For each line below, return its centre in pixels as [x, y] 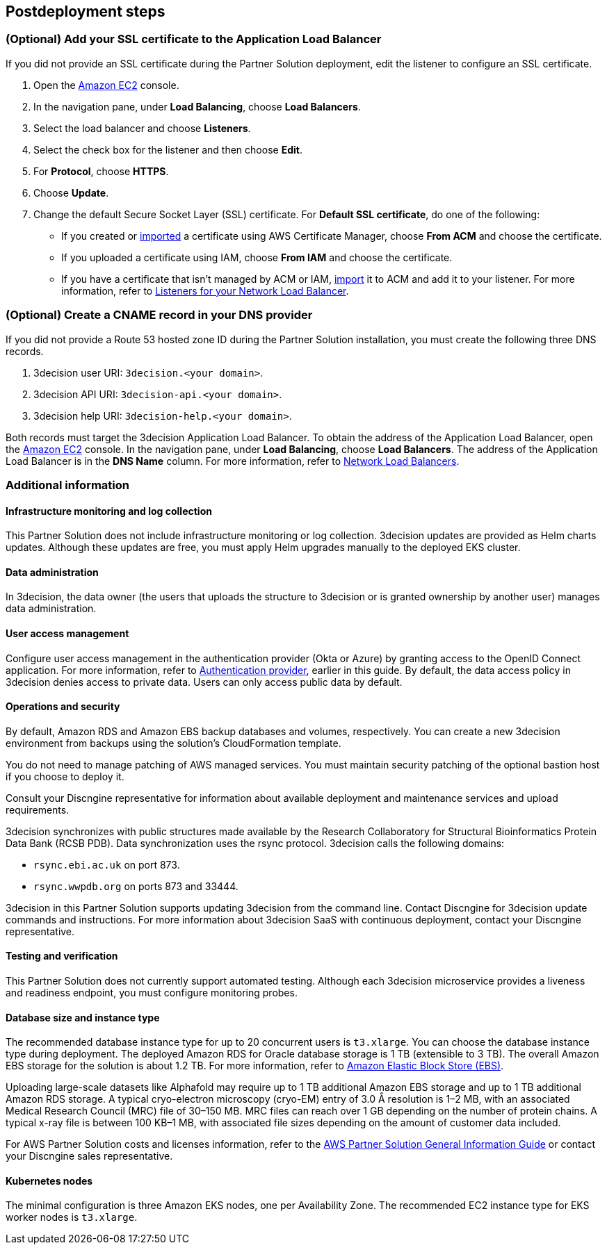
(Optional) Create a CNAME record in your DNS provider [159, 315]
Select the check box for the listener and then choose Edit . [168, 149]
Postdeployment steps [86, 11]
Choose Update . [71, 192]
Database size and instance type [83, 1017]
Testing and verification [62, 956]
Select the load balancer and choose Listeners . [142, 128]
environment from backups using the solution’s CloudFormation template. [173, 743]
